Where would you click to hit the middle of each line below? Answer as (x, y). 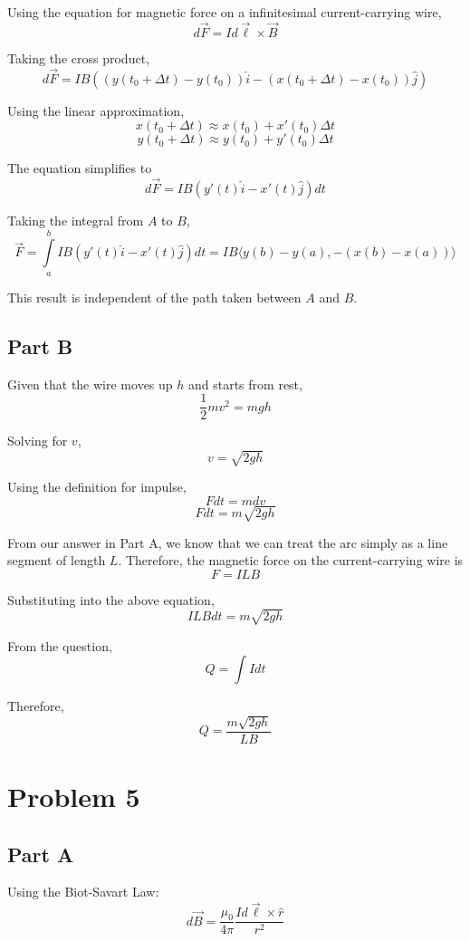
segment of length (57, 560)
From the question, (60, 645)
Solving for (38, 441)
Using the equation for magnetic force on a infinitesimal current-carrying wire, (225, 12)
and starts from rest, (245, 384)
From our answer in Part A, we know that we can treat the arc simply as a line (228, 542)
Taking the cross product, (78, 58)
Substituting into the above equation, (111, 599)
